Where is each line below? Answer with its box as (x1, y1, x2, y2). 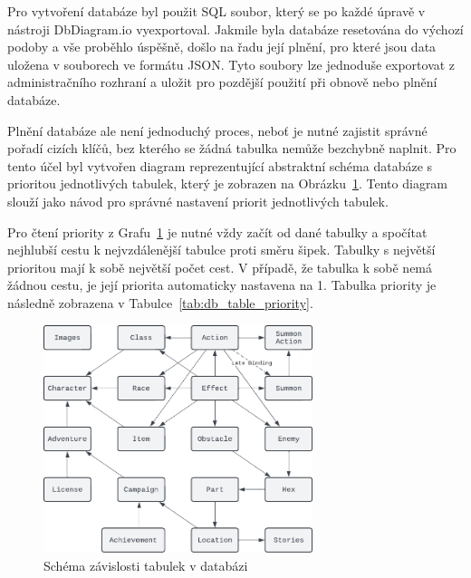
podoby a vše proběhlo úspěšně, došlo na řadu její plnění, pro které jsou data (7, 37, 437, 56)
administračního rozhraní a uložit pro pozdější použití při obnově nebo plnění (7, 72, 437, 92)
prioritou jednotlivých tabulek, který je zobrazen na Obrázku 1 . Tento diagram (7, 174, 448, 193)
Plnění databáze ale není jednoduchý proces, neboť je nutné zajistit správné (7, 120, 428, 140)
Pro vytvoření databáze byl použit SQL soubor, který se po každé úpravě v (7, 2, 426, 20)
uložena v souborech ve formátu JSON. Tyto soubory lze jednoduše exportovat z (7, 54, 456, 73)
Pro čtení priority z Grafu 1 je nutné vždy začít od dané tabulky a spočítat (7, 222, 428, 241)
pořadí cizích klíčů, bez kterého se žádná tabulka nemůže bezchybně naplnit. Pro (7, 139, 457, 158)
